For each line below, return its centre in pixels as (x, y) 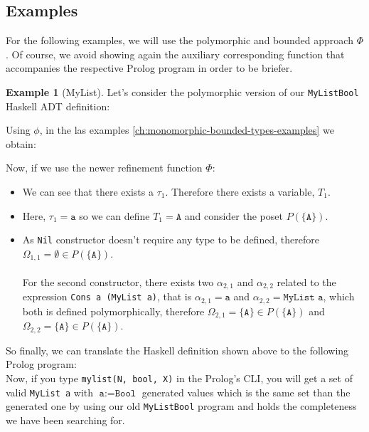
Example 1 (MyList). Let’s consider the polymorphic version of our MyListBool (182, 91)
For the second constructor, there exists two (118, 281)
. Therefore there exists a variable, (240, 192)
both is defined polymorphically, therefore (113, 311)
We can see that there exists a (88, 192)
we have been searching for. (65, 420)
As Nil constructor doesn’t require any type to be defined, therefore (171, 239)
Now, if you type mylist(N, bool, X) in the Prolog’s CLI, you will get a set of (179, 378)
